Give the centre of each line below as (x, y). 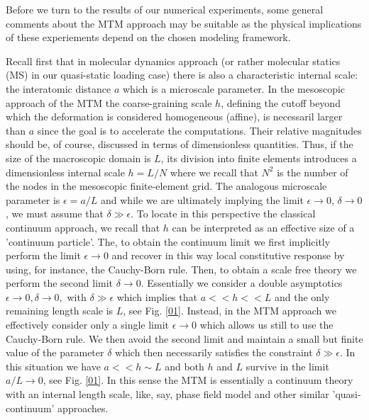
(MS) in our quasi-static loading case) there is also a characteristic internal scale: (182, 75)
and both (184, 366)
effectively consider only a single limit (88, 325)
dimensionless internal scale (65, 172)
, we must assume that (55, 214)
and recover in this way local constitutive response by (228, 255)
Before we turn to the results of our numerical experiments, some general (165, 9)
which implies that (157, 296)
